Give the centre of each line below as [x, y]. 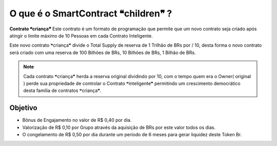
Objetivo [24, 108]
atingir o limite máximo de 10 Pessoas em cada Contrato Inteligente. [81, 35]
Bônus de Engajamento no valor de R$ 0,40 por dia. [77, 120]
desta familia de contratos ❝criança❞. [62, 90]
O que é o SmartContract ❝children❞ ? [91, 13]
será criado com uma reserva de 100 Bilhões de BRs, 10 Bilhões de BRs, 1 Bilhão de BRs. [103, 52]
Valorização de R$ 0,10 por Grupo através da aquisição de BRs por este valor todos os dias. [119, 127]
